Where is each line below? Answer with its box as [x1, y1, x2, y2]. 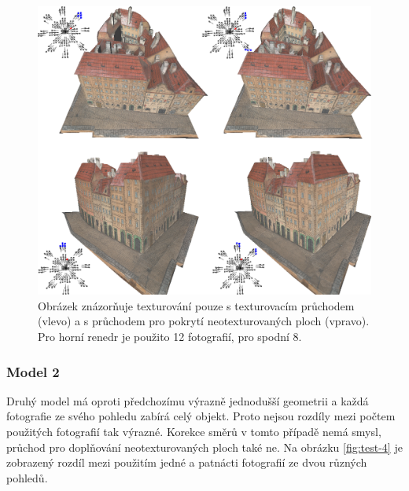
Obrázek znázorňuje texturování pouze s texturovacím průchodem [38, 297, 355, 313]
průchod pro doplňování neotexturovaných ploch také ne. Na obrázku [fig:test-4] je [6, 438, 403, 455]
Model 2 [6, 361, 60, 381]
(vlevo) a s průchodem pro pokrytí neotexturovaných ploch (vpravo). [38, 313, 370, 329]
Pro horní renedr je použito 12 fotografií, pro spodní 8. [38, 328, 302, 345]
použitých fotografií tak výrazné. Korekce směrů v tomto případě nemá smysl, [6, 423, 381, 440]
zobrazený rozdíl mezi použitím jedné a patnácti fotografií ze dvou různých [6, 454, 367, 471]
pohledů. [6, 469, 48, 486]
